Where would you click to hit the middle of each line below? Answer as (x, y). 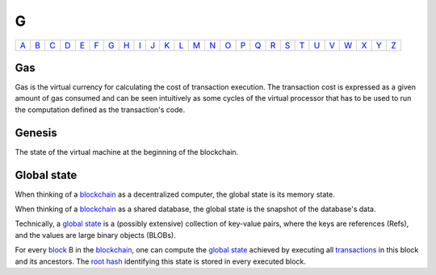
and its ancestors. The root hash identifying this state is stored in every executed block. (161, 261)
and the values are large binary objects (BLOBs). (96, 235)
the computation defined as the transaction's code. (100, 110)
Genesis (36, 133)
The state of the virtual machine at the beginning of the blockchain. (127, 152)
